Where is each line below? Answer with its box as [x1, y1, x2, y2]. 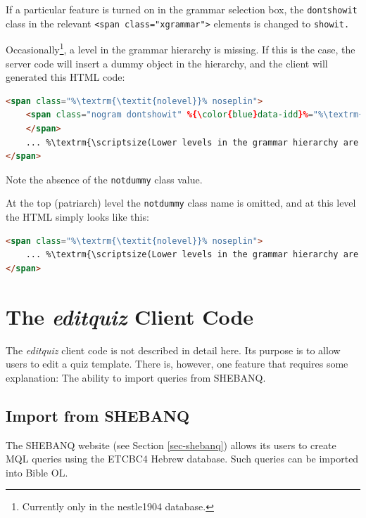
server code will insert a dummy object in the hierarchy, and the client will [6, 56, 328, 70]
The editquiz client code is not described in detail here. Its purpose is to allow [6, 342, 341, 357]
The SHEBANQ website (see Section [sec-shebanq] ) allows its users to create [6, 437, 336, 452]
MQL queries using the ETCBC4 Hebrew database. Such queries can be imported [6, 451, 359, 466]
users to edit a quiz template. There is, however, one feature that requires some [6, 356, 348, 371]
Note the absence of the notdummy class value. [6, 171, 203, 186]
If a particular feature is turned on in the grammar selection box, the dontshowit [6, 2, 358, 16]
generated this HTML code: [6, 70, 125, 84]
